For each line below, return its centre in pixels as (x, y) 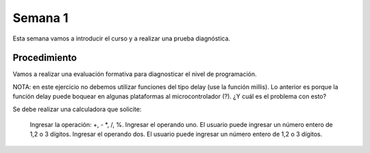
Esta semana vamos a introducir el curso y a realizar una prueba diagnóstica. (122, 38)
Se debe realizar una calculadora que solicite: (77, 109)
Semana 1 (40, 18)
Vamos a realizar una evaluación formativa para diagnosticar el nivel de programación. (135, 74)
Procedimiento (45, 58)
